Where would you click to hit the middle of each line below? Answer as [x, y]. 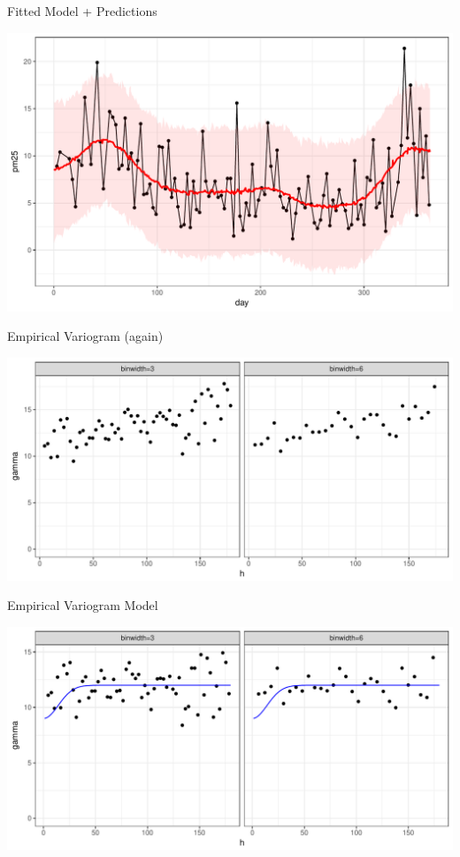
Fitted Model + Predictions [82, 11]
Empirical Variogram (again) [85, 336]
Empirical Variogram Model [83, 605]
